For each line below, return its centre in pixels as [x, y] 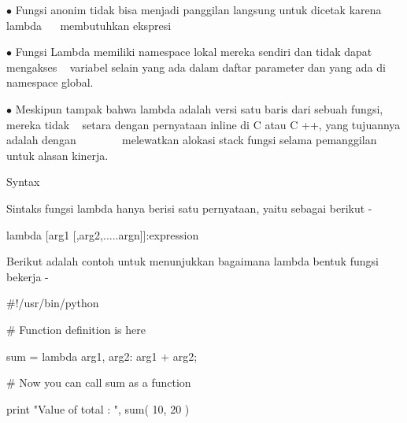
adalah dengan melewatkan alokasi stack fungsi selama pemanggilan [192, 140]
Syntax [23, 182]
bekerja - [28, 276]
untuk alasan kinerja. [57, 155]
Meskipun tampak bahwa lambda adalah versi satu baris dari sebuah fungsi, [199, 108]
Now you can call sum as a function [105, 382]
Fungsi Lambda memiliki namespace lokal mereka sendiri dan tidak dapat [194, 52]
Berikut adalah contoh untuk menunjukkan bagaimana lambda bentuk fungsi [192, 261]
